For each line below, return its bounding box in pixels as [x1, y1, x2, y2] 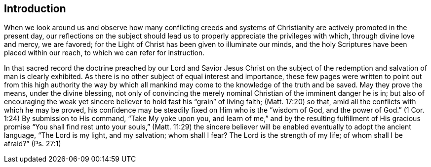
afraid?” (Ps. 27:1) [4, 139, 61, 148]
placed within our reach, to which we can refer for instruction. [4, 48, 205, 57]
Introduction [4, 2, 66, 15]
